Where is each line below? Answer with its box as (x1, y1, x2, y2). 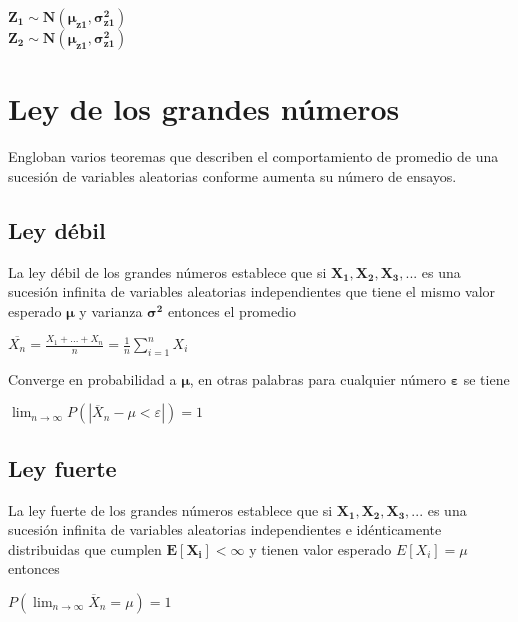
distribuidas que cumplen (8, 538, 162, 559)
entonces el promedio (167, 300, 296, 321)
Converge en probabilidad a (8, 368, 177, 389)
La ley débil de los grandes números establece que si (8, 261, 327, 282)
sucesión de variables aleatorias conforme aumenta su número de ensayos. (8, 165, 457, 186)
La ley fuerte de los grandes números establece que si (8, 499, 333, 520)
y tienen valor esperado (249, 538, 392, 559)
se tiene (463, 368, 510, 389)
